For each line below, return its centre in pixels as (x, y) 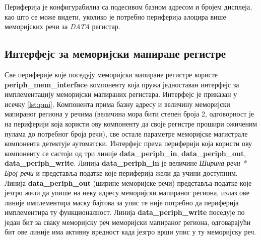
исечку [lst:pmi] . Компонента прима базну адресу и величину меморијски (117, 104)
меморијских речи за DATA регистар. (62, 26)
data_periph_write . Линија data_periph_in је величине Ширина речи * (125, 163)
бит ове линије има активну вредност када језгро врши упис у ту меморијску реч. (130, 232)
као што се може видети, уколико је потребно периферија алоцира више (115, 16)
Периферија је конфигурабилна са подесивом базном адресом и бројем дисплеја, (128, 7)
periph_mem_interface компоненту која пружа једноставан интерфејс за (122, 84)
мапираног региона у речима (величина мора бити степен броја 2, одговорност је (129, 114)
